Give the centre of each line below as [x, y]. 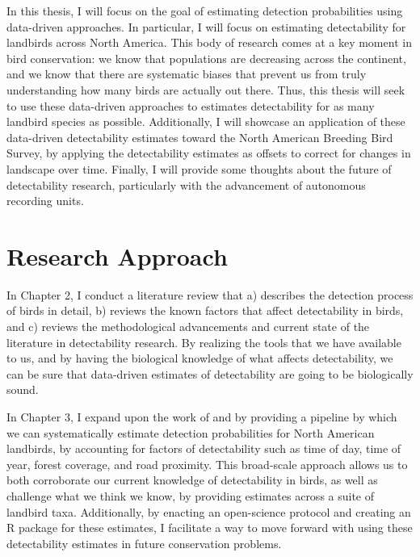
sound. [23, 389]
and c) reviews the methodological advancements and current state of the [188, 327]
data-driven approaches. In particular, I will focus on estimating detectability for [206, 26]
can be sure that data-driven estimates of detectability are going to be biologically [210, 373]
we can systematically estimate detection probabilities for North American [191, 432]
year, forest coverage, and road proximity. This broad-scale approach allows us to [207, 464]
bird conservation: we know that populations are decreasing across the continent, [206, 58]
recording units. [45, 201]
